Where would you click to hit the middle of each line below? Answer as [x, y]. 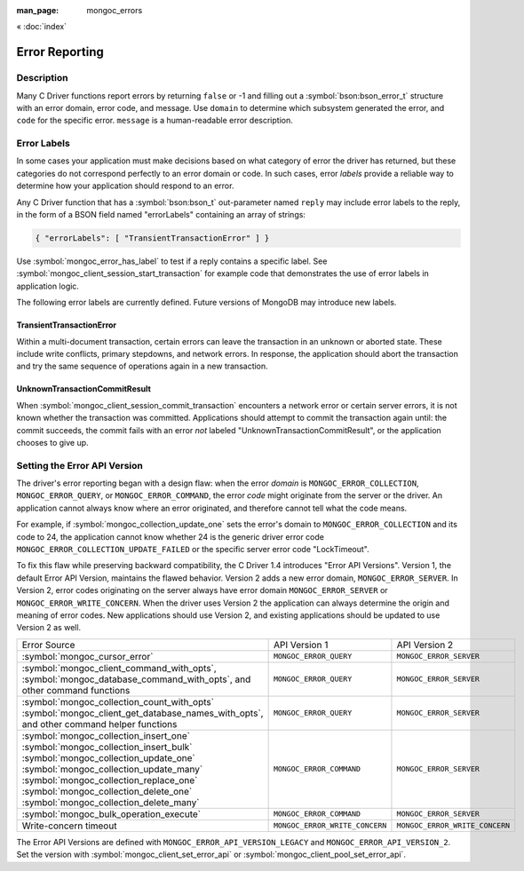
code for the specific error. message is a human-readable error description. [155, 121]
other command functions [76, 690]
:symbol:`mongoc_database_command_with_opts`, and [136, 679]
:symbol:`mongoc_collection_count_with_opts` [118, 701]
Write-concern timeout [69, 826]
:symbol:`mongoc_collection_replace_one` [110, 780]
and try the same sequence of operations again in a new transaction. [142, 366]
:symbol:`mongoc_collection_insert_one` [106, 735]
